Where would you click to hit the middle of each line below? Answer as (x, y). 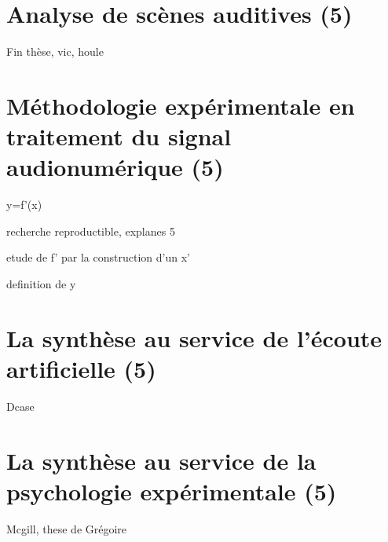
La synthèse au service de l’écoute (194, 337)
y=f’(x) (24, 205)
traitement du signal (119, 136)
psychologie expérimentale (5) (172, 491)
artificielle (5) (81, 368)
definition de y (41, 284)
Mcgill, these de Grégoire (67, 528)
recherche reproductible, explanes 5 (91, 231)
